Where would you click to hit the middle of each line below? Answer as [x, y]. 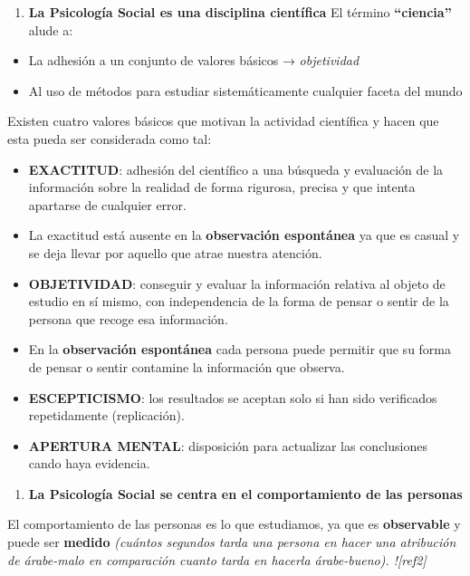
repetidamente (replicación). [106, 415]
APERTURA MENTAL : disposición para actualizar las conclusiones [228, 445]
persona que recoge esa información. [128, 318]
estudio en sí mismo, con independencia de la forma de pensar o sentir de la [239, 301]
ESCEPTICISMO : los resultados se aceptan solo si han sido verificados [233, 397]
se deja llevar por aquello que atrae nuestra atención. [175, 252]
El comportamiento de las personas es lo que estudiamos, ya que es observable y [234, 524]
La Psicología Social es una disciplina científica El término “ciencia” [240, 12]
